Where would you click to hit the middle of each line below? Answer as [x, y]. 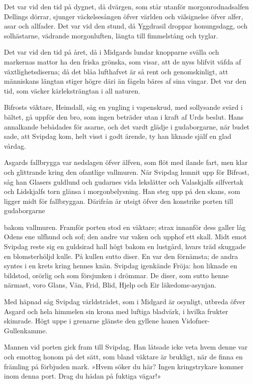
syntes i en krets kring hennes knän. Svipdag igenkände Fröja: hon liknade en [121, 266]
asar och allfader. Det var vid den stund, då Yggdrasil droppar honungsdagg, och [126, 26]
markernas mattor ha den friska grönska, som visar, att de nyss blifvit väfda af [123, 61]
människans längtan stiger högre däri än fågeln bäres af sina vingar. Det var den [125, 81]
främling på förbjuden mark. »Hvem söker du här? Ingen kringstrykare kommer [124, 366]
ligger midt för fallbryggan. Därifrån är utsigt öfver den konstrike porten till [119, 201]
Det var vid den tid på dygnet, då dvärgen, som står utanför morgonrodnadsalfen [126, 6]
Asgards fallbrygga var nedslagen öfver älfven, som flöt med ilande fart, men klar [126, 162]
